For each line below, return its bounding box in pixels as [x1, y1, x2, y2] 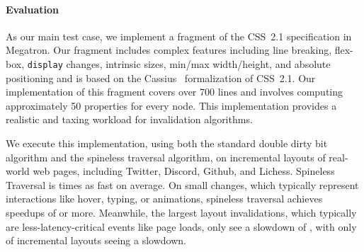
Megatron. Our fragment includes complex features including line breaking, [6, 42, 332, 57]
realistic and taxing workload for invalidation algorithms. [6, 112, 253, 127]
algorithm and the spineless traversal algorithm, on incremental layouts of [6, 149, 326, 164]
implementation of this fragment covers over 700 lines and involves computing [6, 84, 343, 99]
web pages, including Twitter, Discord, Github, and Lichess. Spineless [33, 164, 335, 178]
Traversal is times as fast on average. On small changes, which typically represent [6, 177, 359, 192]
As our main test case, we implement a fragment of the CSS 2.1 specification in [6, 28, 352, 43]
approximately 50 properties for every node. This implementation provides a [6, 98, 337, 113]
